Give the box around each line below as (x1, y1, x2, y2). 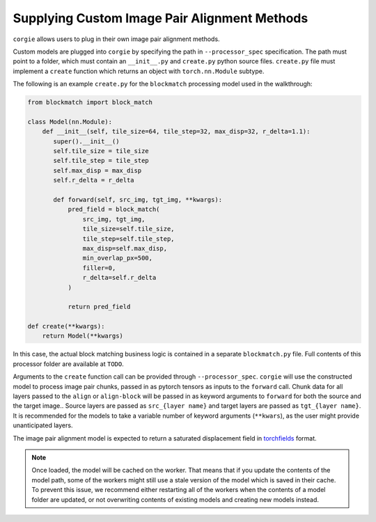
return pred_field (68, 303, 131, 311)
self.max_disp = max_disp (53, 166, 142, 174)
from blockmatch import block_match (27, 98, 153, 106)
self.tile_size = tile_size (53, 147, 149, 155)
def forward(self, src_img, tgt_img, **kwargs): (53, 196, 223, 203)
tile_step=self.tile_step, (82, 235, 175, 243)
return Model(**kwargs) (42, 332, 123, 340)
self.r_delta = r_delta (53, 176, 135, 184)
